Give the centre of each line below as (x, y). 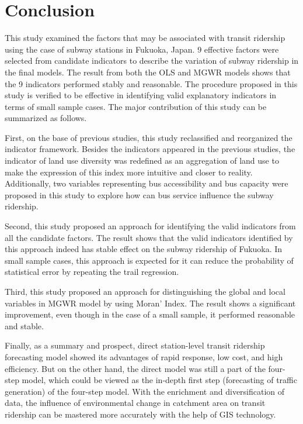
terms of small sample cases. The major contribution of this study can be (136, 106)
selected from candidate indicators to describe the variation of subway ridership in (152, 61)
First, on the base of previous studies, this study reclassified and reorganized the (149, 137)
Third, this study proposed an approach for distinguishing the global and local (145, 291)
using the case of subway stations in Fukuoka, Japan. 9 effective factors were (142, 49)
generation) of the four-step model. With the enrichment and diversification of (145, 391)
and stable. (24, 325)
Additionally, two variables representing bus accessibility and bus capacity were (147, 183)
